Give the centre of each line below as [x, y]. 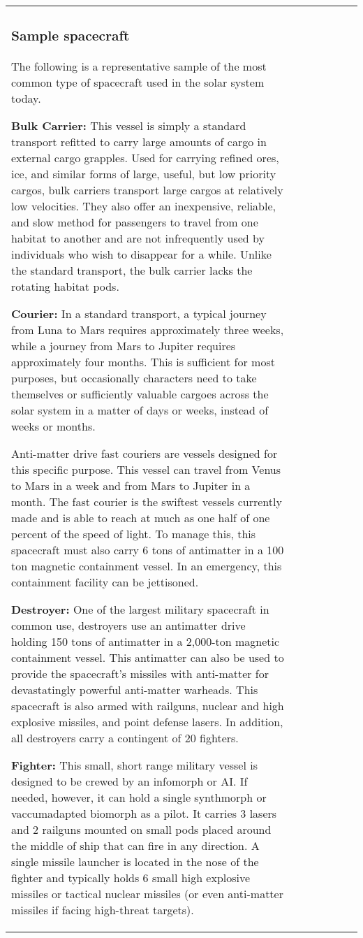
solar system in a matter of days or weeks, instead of [140, 410]
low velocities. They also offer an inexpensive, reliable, [143, 205]
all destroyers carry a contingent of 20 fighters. [125, 737]
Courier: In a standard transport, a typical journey [139, 313]
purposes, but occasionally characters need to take [134, 377]
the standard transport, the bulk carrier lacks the [132, 270]
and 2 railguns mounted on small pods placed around [141, 829]
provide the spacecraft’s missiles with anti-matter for [140, 673]
